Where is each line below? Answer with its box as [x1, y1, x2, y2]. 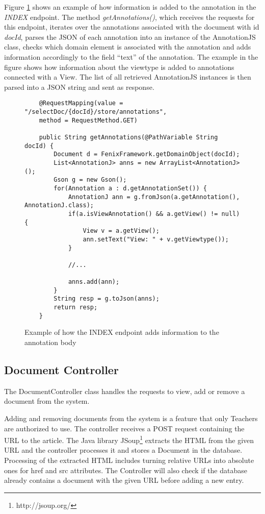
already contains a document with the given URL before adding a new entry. [4, 475, 244, 485]
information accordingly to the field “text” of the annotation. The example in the [4, 51, 258, 62]
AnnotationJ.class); [24, 202, 94, 209]
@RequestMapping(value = [39, 100, 123, 107]
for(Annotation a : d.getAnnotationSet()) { [54, 184, 207, 192]
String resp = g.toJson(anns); [54, 295, 160, 303]
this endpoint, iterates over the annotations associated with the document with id [4, 21, 259, 32]
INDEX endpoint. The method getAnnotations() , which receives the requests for [4, 11, 255, 22]
